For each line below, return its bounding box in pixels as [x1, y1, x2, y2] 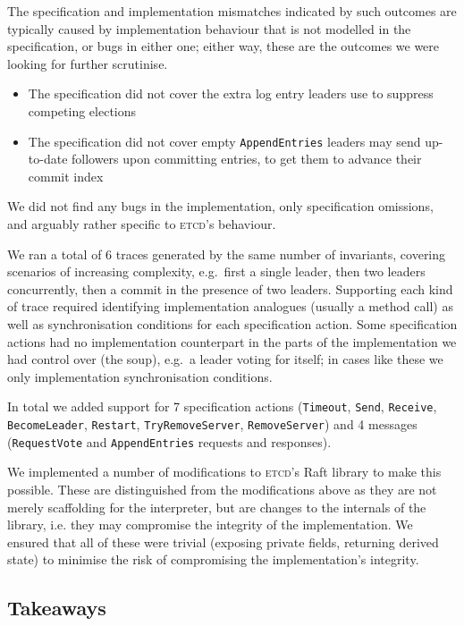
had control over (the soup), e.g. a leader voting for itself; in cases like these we [7, 350, 443, 368]
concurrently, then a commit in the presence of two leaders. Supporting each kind [7, 279, 453, 298]
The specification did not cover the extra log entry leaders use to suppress [28, 84, 434, 103]
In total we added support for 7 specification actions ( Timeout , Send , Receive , [7, 397, 437, 416]
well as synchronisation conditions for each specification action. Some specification [7, 314, 458, 333]
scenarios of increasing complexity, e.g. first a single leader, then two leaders [7, 262, 426, 281]
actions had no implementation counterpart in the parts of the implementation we [7, 332, 457, 351]
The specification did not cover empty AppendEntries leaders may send [28, 131, 421, 150]
